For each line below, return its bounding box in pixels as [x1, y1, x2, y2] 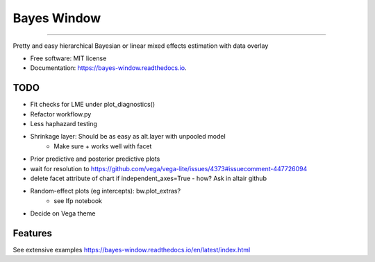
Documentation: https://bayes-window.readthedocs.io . [30, 64, 187, 72]
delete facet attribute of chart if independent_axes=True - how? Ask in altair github [30, 174, 267, 182]
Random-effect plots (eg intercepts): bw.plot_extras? [30, 187, 181, 195]
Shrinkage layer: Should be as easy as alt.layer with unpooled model [30, 132, 226, 141]
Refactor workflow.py [30, 110, 92, 118]
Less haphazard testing [30, 120, 97, 128]
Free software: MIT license [30, 54, 107, 62]
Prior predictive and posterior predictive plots [30, 155, 160, 163]
